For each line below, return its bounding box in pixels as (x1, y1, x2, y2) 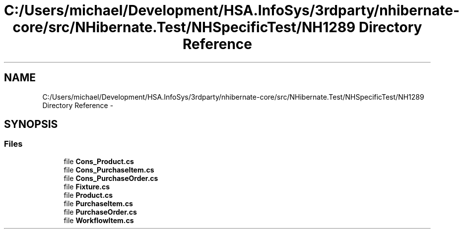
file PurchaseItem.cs (64, 199, 133, 208)
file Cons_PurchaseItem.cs (64, 165, 154, 174)
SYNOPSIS (4, 118, 58, 131)
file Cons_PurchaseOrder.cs (64, 174, 158, 182)
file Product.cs (64, 190, 113, 199)
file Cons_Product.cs (64, 157, 134, 166)
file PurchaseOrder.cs (64, 207, 137, 216)
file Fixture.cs (64, 182, 110, 191)
